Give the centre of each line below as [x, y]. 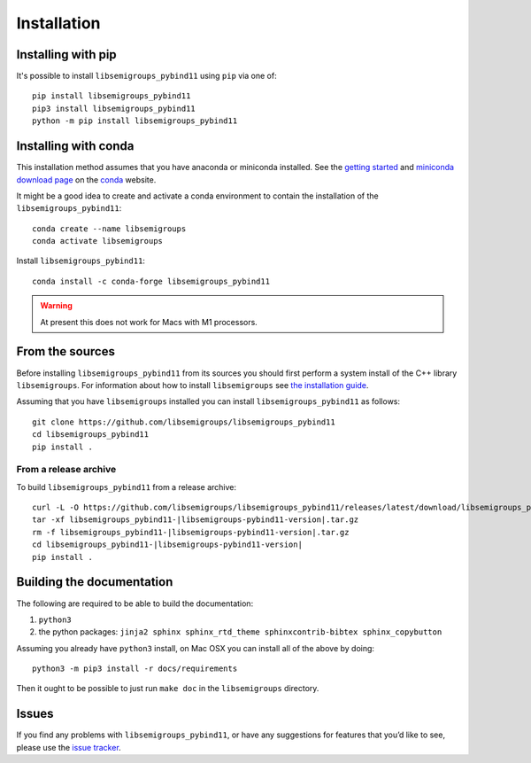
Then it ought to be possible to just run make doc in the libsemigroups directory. [168, 689]
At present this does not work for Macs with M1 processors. [149, 322]
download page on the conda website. [86, 179]
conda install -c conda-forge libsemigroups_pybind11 [151, 281]
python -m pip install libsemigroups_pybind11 [135, 121]
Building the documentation [95, 582]
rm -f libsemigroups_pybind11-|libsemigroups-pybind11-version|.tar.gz [191, 532]
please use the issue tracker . [69, 747]
